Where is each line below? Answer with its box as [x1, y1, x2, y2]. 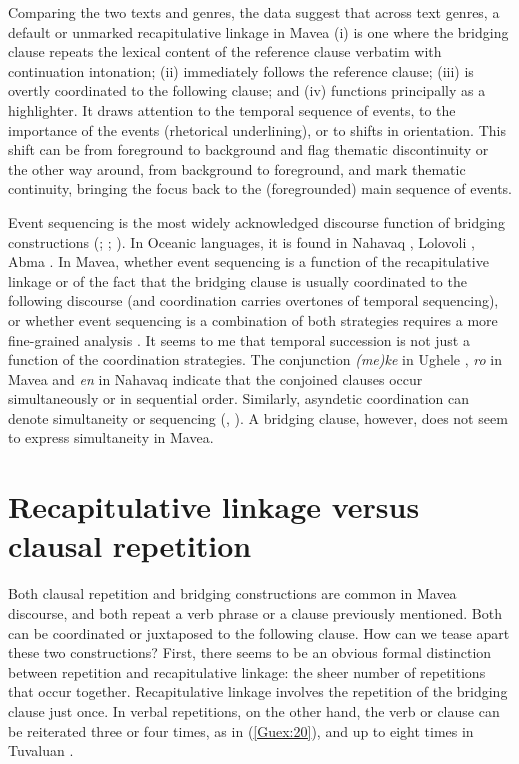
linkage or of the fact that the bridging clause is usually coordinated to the [8, 270, 467, 291]
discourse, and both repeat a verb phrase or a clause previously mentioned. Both [8, 602, 502, 623]
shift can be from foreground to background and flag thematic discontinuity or [8, 139, 489, 160]
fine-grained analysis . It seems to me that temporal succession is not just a [8, 329, 470, 350]
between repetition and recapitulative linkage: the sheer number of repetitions [8, 661, 486, 682]
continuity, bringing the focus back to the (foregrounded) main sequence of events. [8, 178, 512, 199]
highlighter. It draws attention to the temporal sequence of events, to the [8, 99, 456, 120]
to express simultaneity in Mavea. [8, 427, 214, 448]
